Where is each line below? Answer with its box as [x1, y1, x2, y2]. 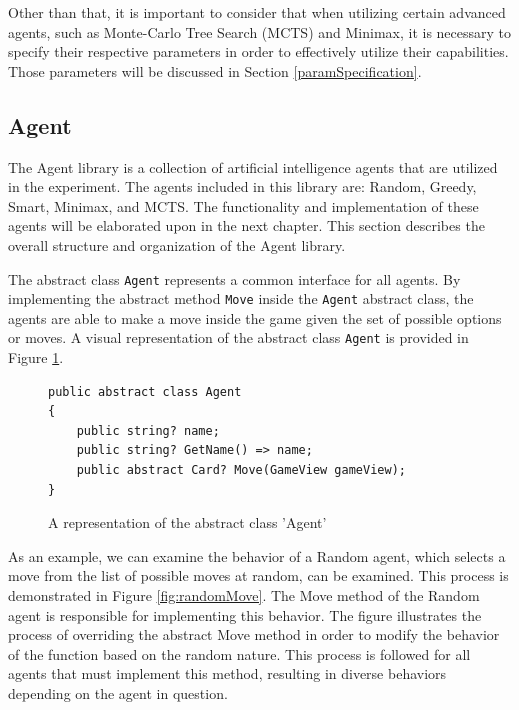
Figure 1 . [8, 347, 64, 368]
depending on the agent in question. [8, 683, 228, 704]
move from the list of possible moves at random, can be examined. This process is [8, 565, 509, 586]
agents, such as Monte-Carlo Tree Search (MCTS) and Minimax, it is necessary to [8, 21, 512, 42]
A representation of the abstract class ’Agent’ [48, 512, 327, 533]
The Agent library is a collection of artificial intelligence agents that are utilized [8, 156, 498, 177]
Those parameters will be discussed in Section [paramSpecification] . [8, 60, 422, 81]
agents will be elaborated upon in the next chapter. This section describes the [8, 215, 485, 236]
